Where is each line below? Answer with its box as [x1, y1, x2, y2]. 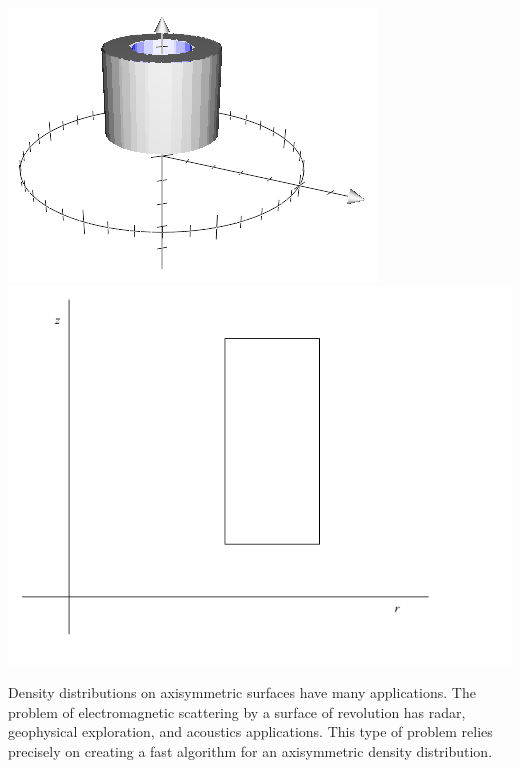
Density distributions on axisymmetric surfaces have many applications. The [8, 682, 476, 703]
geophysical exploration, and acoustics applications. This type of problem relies [8, 721, 493, 742]
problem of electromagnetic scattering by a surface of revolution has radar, [8, 701, 466, 722]
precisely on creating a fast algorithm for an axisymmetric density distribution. [8, 740, 493, 761]
